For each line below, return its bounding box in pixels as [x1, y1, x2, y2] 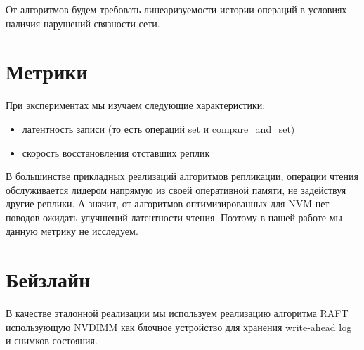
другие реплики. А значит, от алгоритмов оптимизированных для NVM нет [6, 196, 330, 211]
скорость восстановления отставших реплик [22, 145, 210, 160]
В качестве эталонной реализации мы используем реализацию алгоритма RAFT [6, 306, 349, 320]
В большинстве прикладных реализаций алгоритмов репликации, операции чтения [6, 169, 358, 183]
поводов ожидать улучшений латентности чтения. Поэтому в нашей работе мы [6, 209, 342, 224]
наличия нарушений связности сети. [6, 15, 160, 30]
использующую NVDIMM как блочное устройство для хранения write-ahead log [6, 319, 352, 334]
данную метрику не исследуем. [6, 223, 138, 238]
